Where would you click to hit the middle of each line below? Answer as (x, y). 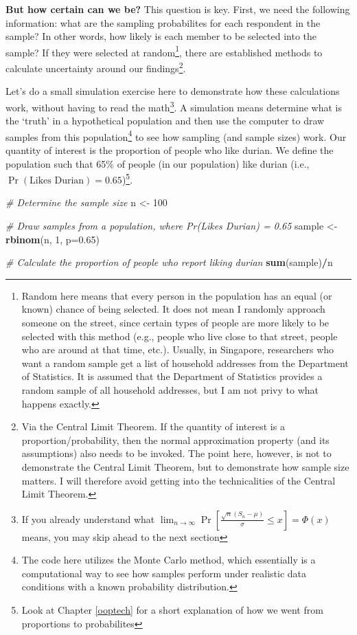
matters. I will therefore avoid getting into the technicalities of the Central (178, 480)
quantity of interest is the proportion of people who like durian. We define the (170, 149)
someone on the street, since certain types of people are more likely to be (175, 322)
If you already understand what (88, 519)
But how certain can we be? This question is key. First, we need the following (178, 9)
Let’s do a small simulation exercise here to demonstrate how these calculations (173, 91)
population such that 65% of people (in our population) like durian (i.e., (158, 163)
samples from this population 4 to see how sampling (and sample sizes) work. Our (176, 135)
